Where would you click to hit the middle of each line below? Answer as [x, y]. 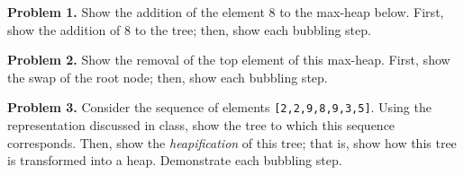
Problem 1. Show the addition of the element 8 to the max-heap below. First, [226, 12]
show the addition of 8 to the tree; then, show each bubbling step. [189, 29]
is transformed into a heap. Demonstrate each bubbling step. [175, 160]
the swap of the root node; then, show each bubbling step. [168, 77]
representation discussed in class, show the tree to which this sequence [201, 125]
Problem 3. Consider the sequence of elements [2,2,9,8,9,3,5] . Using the [219, 107]
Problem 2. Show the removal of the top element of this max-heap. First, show [229, 60]
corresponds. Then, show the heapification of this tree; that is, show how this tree [232, 142]
